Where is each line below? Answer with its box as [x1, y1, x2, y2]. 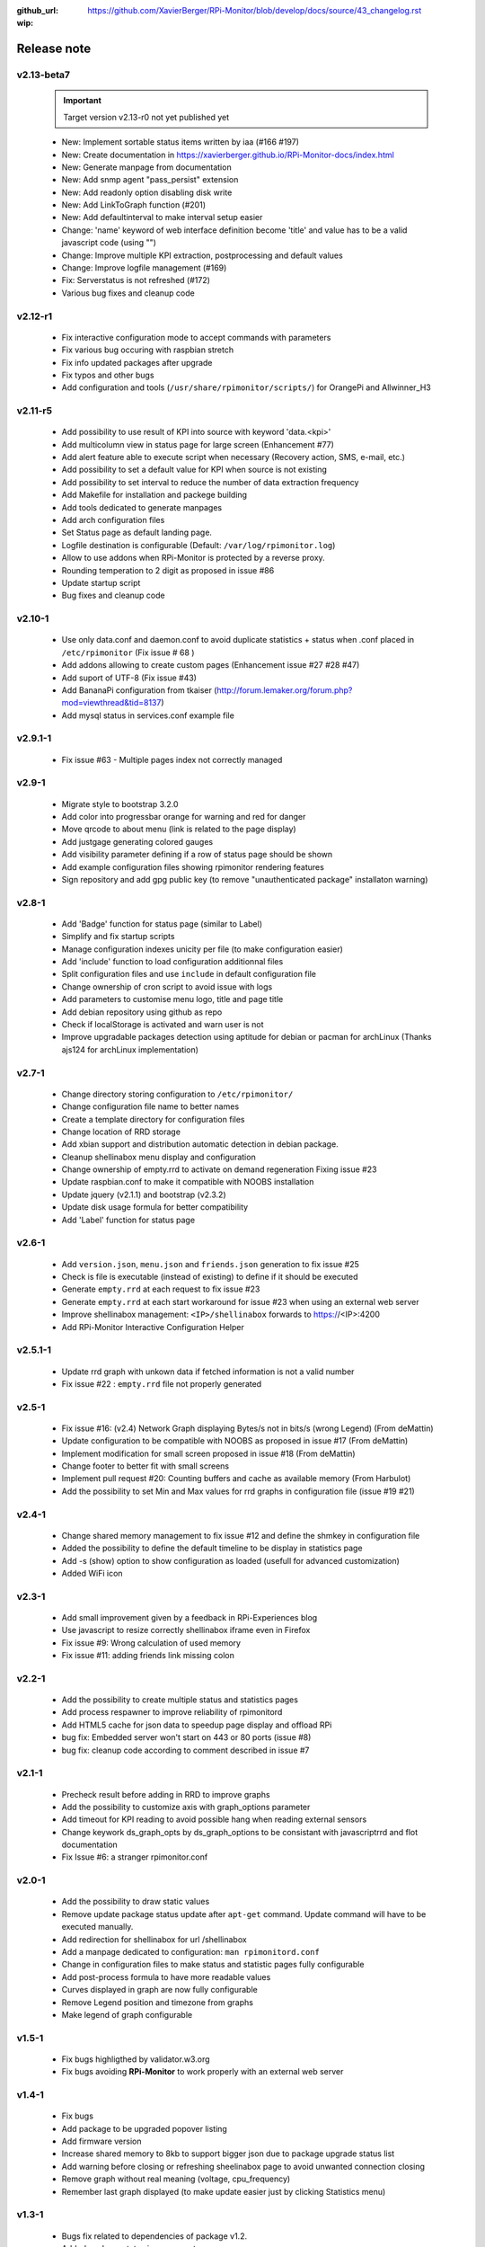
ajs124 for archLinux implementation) [61, 1044, 199, 1055]
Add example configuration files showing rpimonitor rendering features [61, 861, 325, 872]
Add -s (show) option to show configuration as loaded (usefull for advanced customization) [61, 1555, 400, 1566]
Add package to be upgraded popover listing [61, 2123, 228, 2134]
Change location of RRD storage [61, 1126, 181, 1137]
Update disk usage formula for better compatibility [61, 1202, 249, 1212]
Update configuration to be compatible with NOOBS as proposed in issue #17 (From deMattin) [61, 1435, 409, 1446]
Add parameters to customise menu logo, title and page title [61, 994, 284, 1005]
